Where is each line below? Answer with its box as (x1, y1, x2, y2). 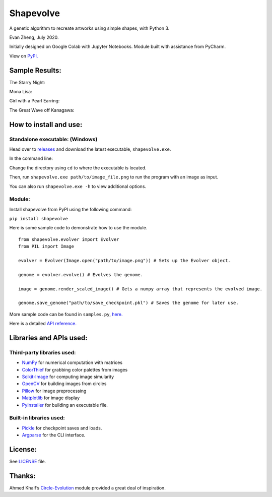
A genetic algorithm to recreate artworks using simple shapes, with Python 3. (9, 25, 170, 31)
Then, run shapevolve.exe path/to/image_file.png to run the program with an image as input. (9, 174, 219, 180)
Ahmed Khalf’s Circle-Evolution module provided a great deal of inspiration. (9, 484, 166, 491)
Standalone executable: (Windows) (9, 136, 98, 143)
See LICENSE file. (9, 459, 46, 465)
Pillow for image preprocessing (22, 388, 87, 394)
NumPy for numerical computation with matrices (22, 359, 123, 365)
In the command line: (9, 155, 53, 161)
